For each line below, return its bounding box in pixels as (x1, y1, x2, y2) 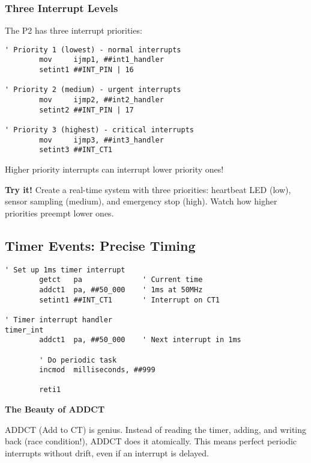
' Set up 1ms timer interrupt (5, 265, 125, 274)
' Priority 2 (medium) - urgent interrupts (5, 85, 181, 94)
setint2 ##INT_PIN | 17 (39, 105, 134, 114)
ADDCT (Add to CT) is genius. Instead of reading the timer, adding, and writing (5, 423, 307, 435)
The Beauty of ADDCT (5, 403, 105, 415)
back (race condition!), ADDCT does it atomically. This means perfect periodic (5, 435, 297, 447)
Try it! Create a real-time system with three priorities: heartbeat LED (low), (5, 183, 291, 195)
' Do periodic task (39, 355, 117, 364)
